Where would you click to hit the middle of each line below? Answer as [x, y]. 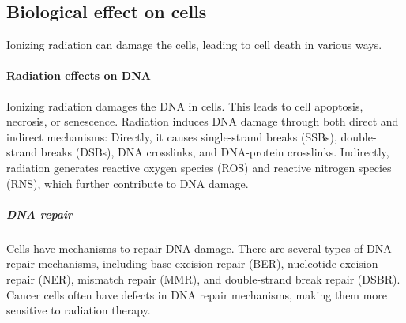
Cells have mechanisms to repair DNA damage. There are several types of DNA [199, 248]
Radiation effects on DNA [79, 75]
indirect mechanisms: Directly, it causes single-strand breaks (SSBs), [172, 136]
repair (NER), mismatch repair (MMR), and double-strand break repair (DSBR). [203, 278]
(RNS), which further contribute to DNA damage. [128, 183]
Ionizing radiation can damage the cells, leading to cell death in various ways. [194, 45]
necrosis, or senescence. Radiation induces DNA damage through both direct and [203, 121]
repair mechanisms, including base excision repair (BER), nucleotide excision [192, 263]
